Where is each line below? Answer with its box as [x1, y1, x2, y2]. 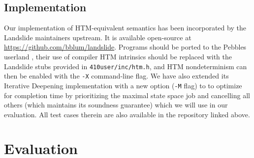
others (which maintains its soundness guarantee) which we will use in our [4, 100, 228, 110]
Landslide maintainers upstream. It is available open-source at [4, 32, 191, 42]
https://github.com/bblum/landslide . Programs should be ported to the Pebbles [4, 42, 247, 52]
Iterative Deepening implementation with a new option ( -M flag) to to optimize [4, 80, 242, 90]
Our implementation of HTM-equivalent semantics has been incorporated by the [4, 23, 246, 33]
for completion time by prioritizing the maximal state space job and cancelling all [4, 90, 250, 100]
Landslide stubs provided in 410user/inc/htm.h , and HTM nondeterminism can [4, 61, 247, 71]
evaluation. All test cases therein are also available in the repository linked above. [4, 109, 250, 119]
